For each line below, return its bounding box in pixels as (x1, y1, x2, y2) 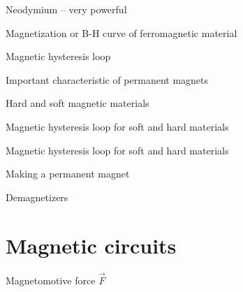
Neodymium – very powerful (6, 2, 127, 16)
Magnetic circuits (6, 231, 177, 259)
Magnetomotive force (6, 272, 96, 287)
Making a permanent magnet (6, 166, 130, 181)
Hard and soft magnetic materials (6, 96, 149, 110)
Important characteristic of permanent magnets (6, 72, 209, 87)
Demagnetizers (6, 189, 68, 204)
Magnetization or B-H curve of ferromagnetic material (6, 25, 237, 40)
